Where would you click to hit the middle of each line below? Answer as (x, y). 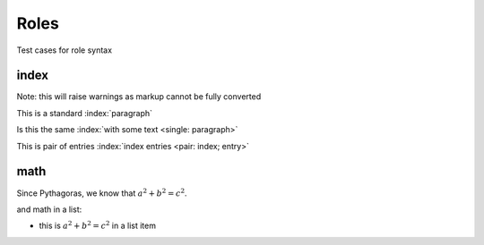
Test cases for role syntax (64, 50)
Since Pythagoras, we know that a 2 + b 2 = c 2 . (102, 192)
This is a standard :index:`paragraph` (84, 113)
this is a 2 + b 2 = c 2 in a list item (98, 225)
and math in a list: (49, 209)
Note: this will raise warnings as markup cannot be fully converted (139, 97)
